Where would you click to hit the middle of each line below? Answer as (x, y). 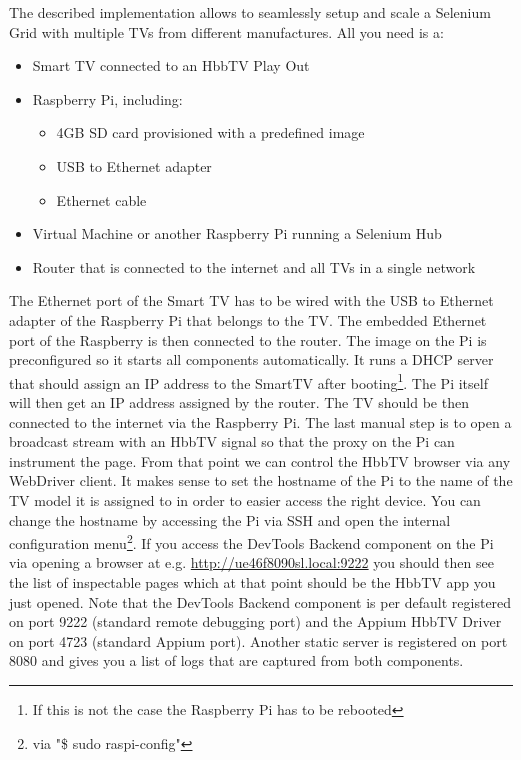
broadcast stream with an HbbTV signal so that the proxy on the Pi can (232, 441)
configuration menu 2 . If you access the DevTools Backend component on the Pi (251, 541)
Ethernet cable (101, 199)
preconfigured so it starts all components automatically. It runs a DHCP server (251, 359)
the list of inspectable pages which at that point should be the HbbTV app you (252, 581)
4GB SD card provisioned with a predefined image (210, 132)
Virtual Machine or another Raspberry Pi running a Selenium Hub (237, 233)
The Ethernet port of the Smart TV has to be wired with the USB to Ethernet (251, 300)
